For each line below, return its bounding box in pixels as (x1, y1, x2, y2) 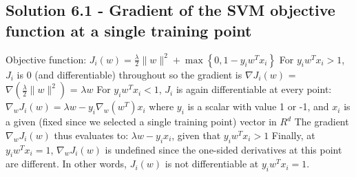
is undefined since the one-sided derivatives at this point (105, 142, 342, 156)
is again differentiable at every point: (176, 82, 332, 96)
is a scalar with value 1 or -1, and (187, 99, 329, 114)
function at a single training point (6, 19, 252, 41)
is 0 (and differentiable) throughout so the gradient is (17, 67, 242, 81)
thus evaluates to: (54, 127, 129, 142)
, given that (171, 127, 221, 142)
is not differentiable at (165, 156, 259, 171)
